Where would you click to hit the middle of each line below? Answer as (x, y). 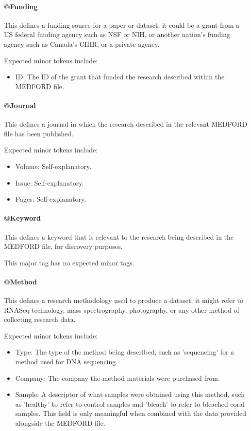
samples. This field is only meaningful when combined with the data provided (131, 413)
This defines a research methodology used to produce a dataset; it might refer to (124, 300)
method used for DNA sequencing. (67, 362)
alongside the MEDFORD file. (60, 423)
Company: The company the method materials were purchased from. (117, 378)
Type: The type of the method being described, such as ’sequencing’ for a (125, 352)
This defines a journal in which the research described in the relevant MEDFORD (126, 124)
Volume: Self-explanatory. (53, 166)
